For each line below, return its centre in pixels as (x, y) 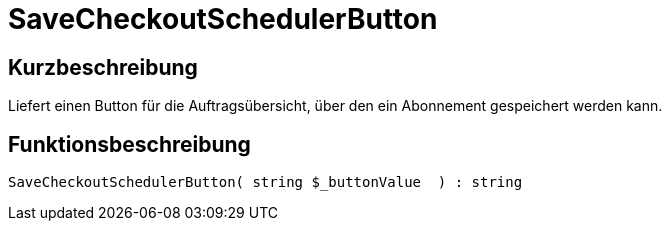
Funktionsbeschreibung (129, 144)
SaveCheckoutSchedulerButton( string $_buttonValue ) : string (265, 182)
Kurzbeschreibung (103, 67)
